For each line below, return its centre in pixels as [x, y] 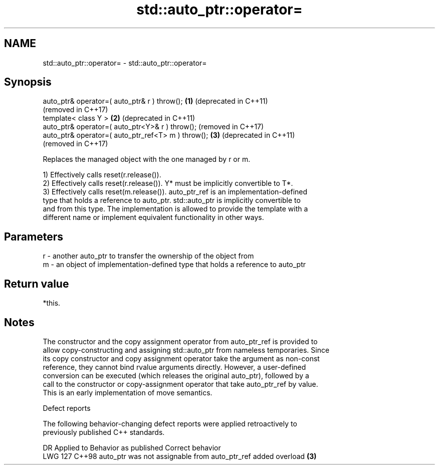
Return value [37, 284]
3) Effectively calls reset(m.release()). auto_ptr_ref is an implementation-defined [175, 192]
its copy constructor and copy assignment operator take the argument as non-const [181, 358]
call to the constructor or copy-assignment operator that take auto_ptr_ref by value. [180, 384]
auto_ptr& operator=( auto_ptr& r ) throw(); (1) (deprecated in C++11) [155, 101]
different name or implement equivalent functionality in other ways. [153, 217]
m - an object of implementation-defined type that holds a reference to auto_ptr [174, 265]
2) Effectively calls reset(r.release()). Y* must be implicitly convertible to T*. [168, 183]
